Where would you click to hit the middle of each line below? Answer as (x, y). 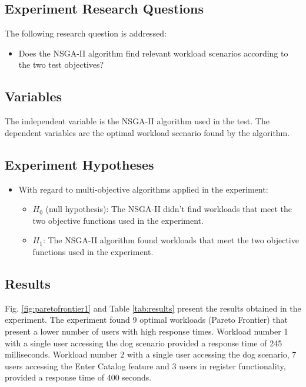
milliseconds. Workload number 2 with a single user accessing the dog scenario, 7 (151, 354)
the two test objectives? (61, 64)
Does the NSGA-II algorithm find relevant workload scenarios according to (153, 53)
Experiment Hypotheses (79, 164)
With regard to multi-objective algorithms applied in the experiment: (143, 189)
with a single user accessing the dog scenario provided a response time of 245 (144, 343)
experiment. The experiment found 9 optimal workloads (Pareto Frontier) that (147, 320)
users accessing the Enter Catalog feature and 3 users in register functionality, (145, 365)
